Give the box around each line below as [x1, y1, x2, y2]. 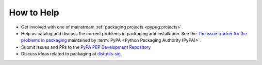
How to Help [9, 7, 59, 18]
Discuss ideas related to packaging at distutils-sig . [21, 51, 122, 57]
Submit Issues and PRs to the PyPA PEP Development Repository [21, 44, 151, 50]
